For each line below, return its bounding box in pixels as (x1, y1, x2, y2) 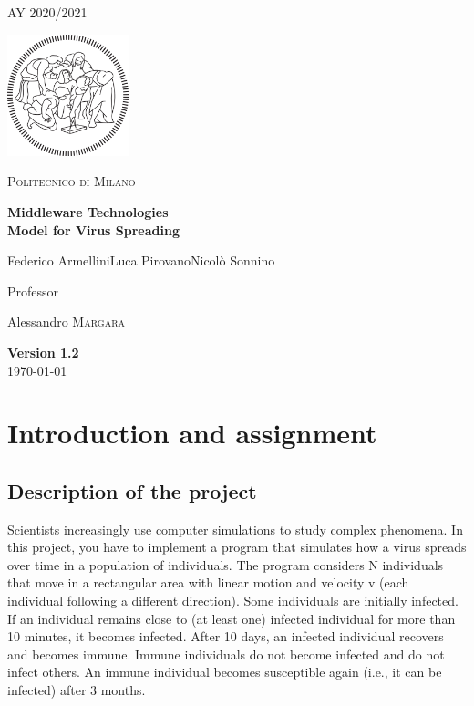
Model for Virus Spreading (7, 220, 180, 239)
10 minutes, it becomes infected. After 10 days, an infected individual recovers (7, 627, 444, 646)
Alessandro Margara (7, 312, 125, 331)
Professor (7, 281, 59, 300)
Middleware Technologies (7, 202, 169, 221)
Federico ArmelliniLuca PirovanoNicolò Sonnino (7, 251, 275, 270)
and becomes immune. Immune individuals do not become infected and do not (7, 644, 445, 663)
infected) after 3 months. (7, 680, 146, 700)
